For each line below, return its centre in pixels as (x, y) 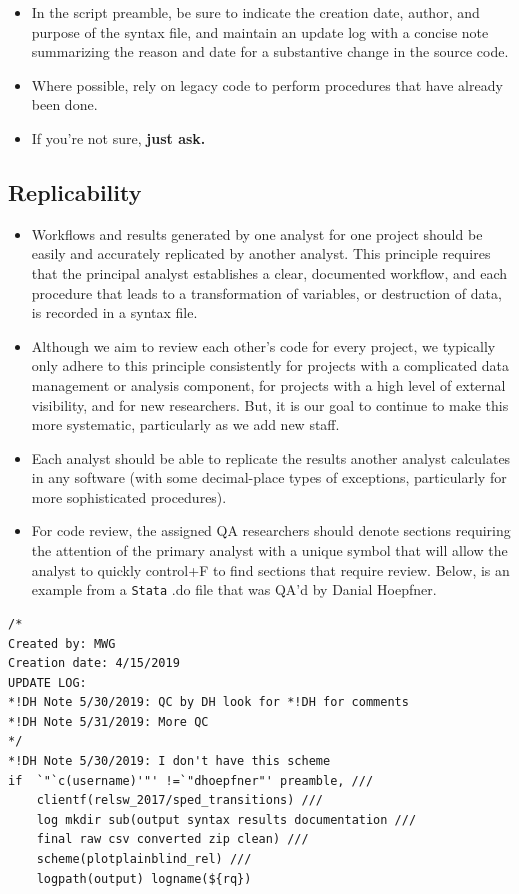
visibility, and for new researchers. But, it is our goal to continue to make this (270, 404)
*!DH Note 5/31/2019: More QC (108, 721)
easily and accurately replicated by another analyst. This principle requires (261, 253)
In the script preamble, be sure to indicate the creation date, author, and (255, 12)
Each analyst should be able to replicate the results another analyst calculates (271, 457)
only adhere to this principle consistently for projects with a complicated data (270, 365)
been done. (64, 104)
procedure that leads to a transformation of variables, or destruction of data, (266, 292)
